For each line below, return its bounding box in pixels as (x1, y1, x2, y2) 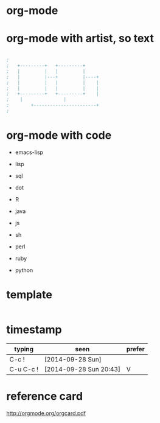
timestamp (6, 323, 62, 337)
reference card (6, 389, 83, 403)
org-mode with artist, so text (6, 32, 154, 46)
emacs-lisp (15, 149, 44, 156)
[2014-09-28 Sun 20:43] (44, 365, 120, 373)
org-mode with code (6, 128, 112, 142)
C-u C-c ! (9, 365, 38, 373)
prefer (126, 344, 145, 353)
